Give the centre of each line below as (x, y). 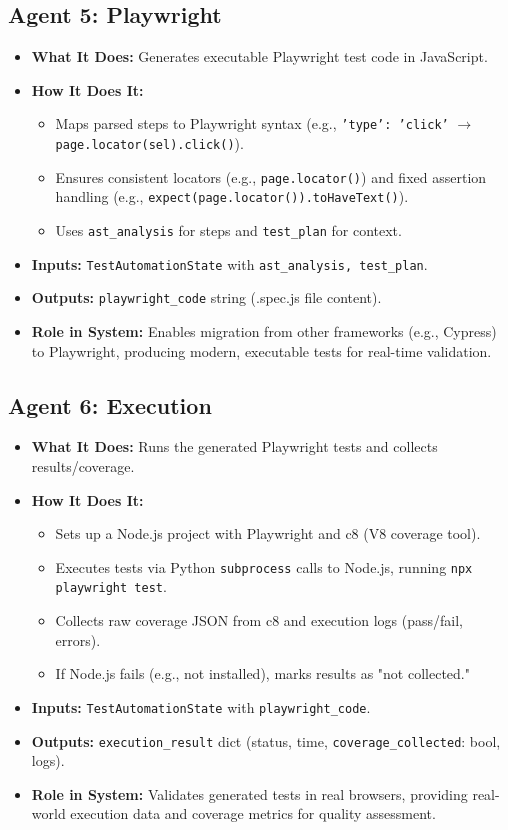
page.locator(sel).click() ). (149, 143)
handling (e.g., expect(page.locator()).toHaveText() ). (232, 196)
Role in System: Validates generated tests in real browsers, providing (249, 793)
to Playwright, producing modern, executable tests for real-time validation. (261, 350)
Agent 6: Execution (110, 404)
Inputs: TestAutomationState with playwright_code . (201, 706)
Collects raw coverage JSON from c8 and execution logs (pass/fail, (259, 620)
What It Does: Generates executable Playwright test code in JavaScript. (259, 56)
